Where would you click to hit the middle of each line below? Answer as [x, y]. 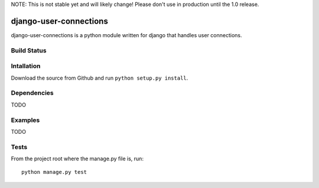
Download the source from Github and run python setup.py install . [100, 78]
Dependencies [32, 93]
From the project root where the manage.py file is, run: [77, 159]
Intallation [26, 66]
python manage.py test [54, 172]
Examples [25, 120]
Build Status [29, 50]
